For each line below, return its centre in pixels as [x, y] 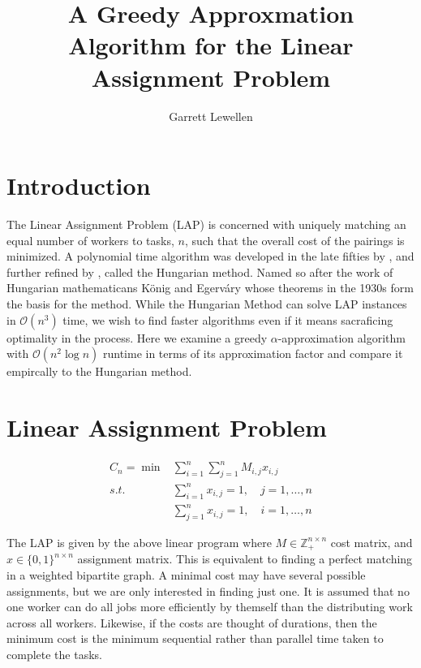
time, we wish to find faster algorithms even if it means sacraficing [228, 319]
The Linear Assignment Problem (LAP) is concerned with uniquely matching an [206, 224]
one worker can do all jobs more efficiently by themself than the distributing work [210, 607]
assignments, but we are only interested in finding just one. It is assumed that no [208, 590]
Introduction [79, 185]
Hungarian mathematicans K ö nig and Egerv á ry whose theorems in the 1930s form [210, 288]
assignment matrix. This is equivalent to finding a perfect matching [245, 559]
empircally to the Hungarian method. [99, 371]
